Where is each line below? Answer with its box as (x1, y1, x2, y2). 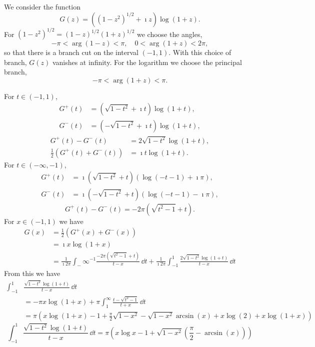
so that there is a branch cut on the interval (4, 47, 138, 57)
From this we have (4, 268, 60, 278)
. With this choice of (168, 47, 231, 57)
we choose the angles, (136, 28, 202, 39)
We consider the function (4, 1, 80, 11)
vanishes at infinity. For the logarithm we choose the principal (52, 56, 242, 67)
